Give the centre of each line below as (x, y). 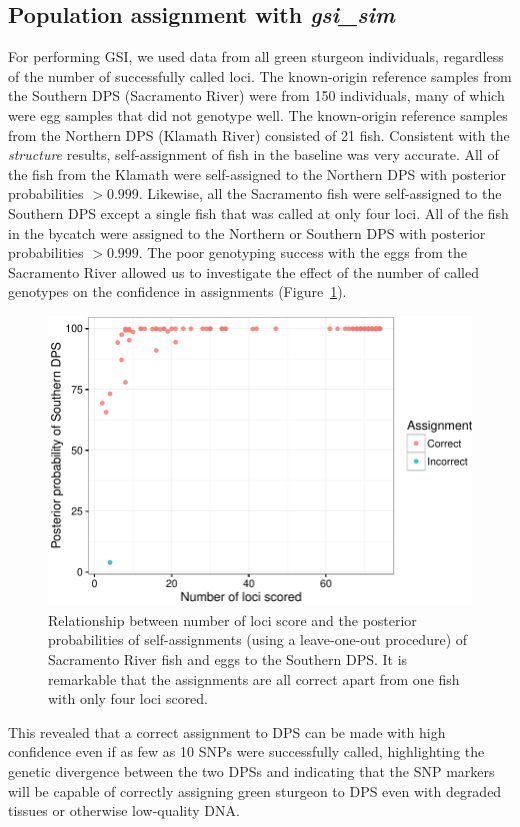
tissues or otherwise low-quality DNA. (124, 810)
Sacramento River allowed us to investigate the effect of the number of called (243, 271)
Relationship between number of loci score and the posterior (232, 619)
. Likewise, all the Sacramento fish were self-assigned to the (320, 193)
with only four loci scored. (128, 698)
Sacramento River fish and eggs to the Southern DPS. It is (228, 659)
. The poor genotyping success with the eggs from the (302, 252)
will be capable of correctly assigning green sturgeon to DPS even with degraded (255, 790)
